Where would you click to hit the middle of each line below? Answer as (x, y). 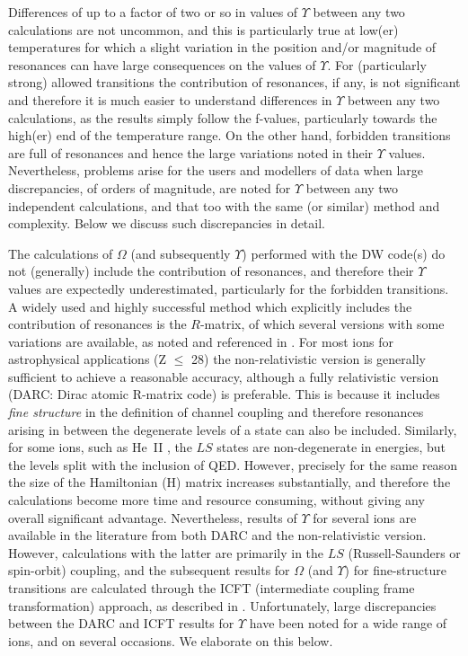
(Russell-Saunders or (404, 552)
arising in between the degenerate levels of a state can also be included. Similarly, (233, 429)
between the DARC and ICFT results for (121, 623)
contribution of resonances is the (97, 324)
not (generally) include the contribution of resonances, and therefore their (211, 271)
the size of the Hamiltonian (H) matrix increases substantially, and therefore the (230, 482)
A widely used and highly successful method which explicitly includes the (210, 306)
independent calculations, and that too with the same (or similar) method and (224, 205)
